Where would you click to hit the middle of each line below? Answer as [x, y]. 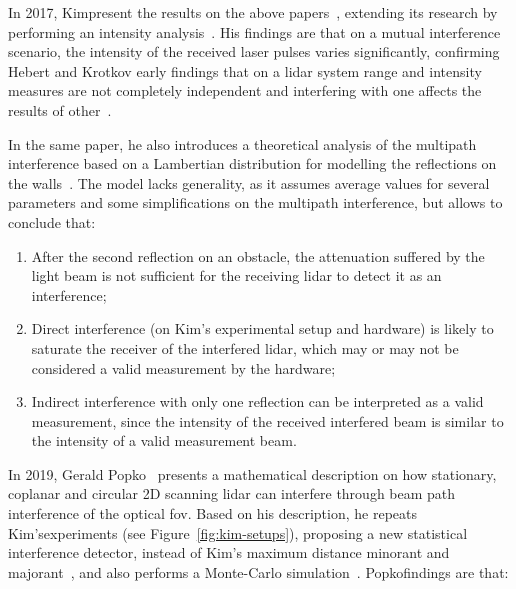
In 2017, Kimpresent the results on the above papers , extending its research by [253, 12]
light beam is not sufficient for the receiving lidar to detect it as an [236, 275]
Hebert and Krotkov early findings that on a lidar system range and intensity [245, 70]
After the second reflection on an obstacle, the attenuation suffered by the [258, 255]
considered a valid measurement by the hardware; [183, 367]
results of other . [60, 109]
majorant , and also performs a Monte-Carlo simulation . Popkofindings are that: [258, 571]
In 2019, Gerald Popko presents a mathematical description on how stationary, [252, 473]
